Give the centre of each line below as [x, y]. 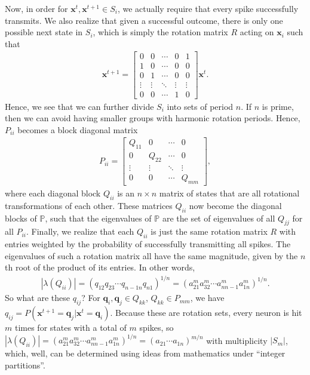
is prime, [278, 106]
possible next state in [44, 32]
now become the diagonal [235, 205]
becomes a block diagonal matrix [78, 129]
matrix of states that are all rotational [229, 193]
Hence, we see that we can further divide [79, 106]
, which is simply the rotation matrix [160, 32]
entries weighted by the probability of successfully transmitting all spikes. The [148, 244]
